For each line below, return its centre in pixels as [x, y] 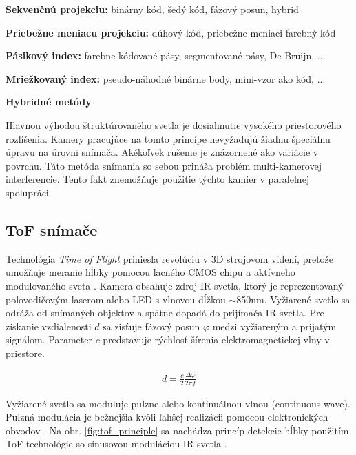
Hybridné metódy [49, 102]
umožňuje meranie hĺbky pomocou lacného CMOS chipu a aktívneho [150, 272]
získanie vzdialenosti [49, 326]
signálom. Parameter [49, 340]
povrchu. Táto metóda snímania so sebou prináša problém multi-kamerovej [164, 165]
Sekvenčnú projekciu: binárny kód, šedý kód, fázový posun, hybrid [152, 9]
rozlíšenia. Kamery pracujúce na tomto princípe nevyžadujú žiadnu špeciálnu [168, 138]
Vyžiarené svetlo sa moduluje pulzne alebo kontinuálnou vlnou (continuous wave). [178, 403]
